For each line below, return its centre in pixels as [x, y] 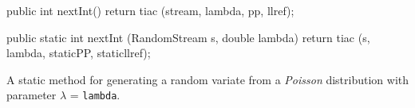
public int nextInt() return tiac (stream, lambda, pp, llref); [150, 10]
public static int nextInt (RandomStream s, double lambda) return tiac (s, [188, 37]
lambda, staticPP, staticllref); [79, 53]
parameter [32, 95]
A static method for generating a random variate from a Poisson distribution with [208, 79]
